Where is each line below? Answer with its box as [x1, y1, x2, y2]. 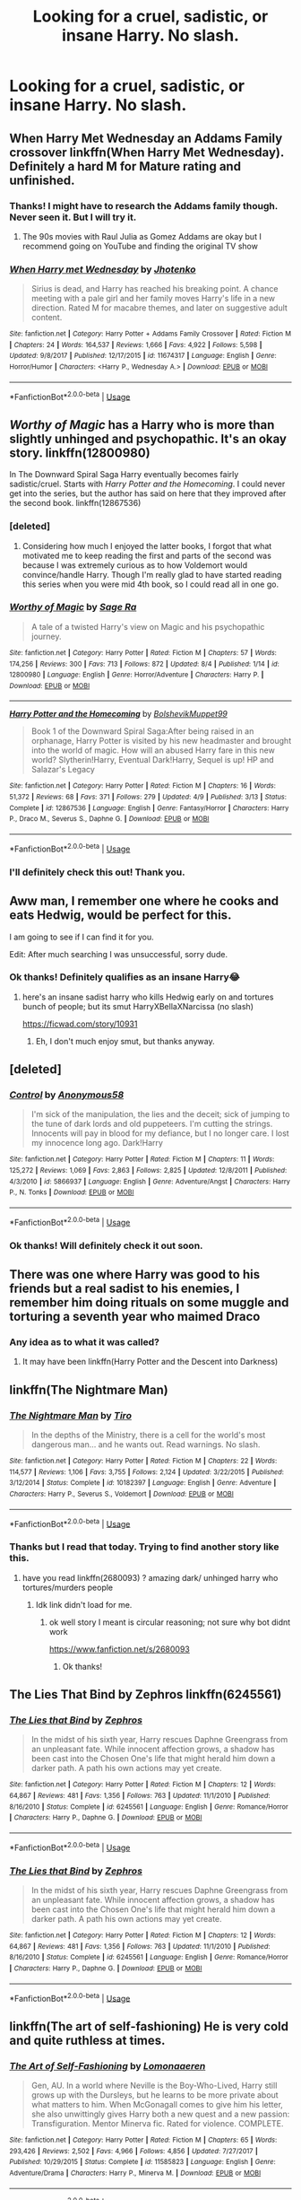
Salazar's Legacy [30, 764, 96, 775]
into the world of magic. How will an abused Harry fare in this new [30, 745, 275, 755]
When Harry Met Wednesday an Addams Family [9, 130, 283, 145]
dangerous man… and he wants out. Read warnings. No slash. [30, 1439, 261, 1450]
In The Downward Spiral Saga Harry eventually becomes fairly [9, 469, 239, 480]
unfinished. [9, 172, 75, 188]
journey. [30, 631, 62, 642]
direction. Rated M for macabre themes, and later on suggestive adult [30, 302, 288, 313]
